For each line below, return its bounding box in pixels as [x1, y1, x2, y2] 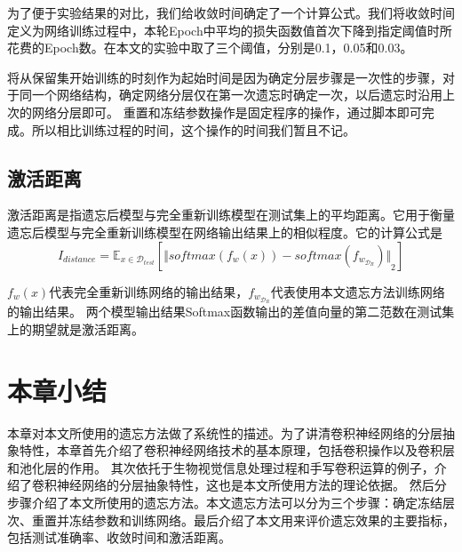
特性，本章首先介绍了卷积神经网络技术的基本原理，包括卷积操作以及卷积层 [19, 441, 455, 460]
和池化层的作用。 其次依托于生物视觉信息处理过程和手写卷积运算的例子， [7, 458, 434, 476]
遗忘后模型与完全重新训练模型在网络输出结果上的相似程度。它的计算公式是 [7, 222, 442, 241]
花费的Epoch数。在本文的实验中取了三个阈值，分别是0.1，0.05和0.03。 [7, 38, 413, 57]
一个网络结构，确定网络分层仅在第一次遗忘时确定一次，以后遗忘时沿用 [31, 85, 442, 104]
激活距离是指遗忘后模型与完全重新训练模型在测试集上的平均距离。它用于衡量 [7, 205, 455, 224]
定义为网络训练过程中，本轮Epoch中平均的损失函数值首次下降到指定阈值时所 [7, 20, 452, 39]
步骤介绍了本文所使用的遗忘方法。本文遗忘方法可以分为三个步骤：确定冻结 [7, 493, 442, 512]
